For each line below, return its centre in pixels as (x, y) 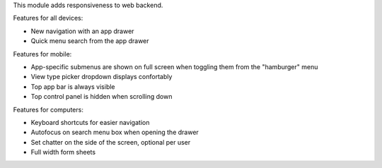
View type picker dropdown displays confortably (102, 77)
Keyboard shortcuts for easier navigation (90, 122)
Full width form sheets (63, 152)
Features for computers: (48, 109)
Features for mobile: (42, 54)
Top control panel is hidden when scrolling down (102, 97)
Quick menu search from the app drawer (90, 41)
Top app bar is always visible (73, 86)
